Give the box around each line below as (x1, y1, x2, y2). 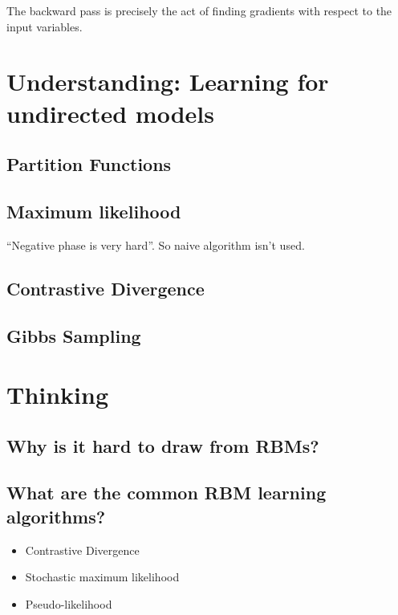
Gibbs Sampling (6, 323, 141, 348)
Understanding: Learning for (6, 65, 329, 98)
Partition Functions (6, 152, 172, 177)
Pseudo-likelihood (25, 595, 112, 612)
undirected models (6, 96, 214, 129)
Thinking (6, 378, 109, 411)
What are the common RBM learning (6, 480, 327, 505)
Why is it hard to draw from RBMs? (6, 433, 319, 458)
